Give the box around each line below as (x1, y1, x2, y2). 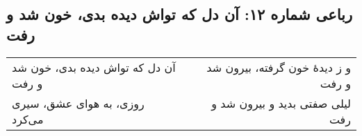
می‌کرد (12, 110, 44, 127)
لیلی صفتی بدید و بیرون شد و (211, 95, 351, 111)
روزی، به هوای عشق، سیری (12, 95, 145, 111)
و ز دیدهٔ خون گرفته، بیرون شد (206, 59, 351, 75)
